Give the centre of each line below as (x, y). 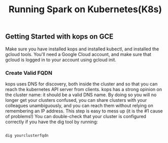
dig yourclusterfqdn (27, 135)
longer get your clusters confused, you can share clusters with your (76, 100)
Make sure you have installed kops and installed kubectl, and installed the (82, 49)
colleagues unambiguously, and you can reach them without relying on (79, 105)
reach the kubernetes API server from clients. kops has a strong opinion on (84, 89)
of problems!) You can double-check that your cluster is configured (76, 116)
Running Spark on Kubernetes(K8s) (85, 9)
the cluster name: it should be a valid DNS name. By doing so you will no (81, 95)
